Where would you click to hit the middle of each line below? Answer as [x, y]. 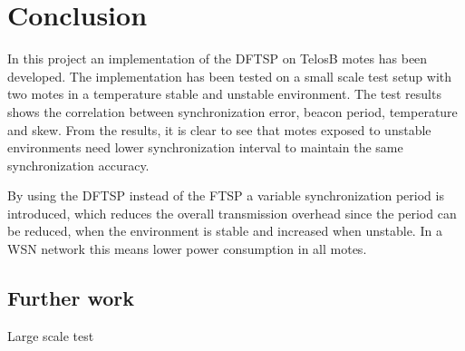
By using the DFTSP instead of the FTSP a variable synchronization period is [226, 195]
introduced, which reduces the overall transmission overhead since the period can [232, 213]
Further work [71, 298]
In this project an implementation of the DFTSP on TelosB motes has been [218, 58]
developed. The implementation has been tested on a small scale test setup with [230, 76]
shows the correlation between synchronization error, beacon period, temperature [232, 111]
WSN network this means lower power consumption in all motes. [187, 249]
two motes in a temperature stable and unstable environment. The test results [224, 94]
